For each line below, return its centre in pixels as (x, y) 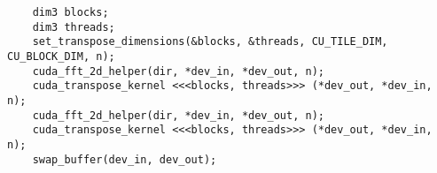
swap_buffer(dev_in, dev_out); (125, 159)
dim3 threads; (74, 27)
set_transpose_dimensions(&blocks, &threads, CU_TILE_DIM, (210, 42)
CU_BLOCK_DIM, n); (61, 56)
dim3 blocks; (70, 12)
